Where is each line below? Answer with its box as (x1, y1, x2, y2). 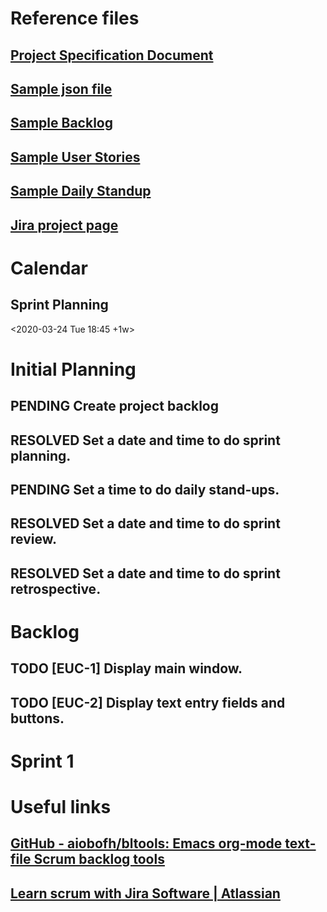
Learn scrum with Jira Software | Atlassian (10, 885, 281, 902)
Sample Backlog (10, 115, 113, 132)
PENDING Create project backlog (10, 398, 220, 415)
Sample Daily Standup (10, 183, 152, 200)
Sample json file (10, 80, 113, 97)
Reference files (10, 7, 140, 30)
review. (10, 531, 57, 548)
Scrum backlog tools (33, 851, 165, 868)
